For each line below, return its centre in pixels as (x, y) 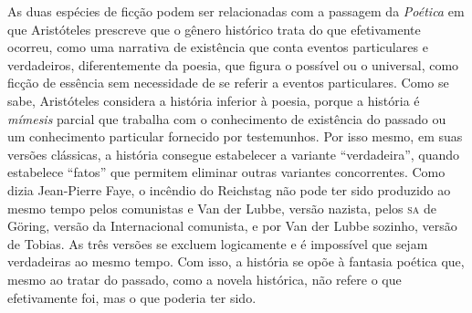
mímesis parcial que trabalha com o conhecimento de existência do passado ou (227, 118)
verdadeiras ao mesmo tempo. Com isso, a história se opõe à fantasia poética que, (236, 261)
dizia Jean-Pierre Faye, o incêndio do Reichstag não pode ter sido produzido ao (229, 189)
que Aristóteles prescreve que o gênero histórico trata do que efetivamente (214, 29)
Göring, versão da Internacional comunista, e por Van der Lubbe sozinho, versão (232, 226)
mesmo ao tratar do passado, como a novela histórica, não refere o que (205, 279)
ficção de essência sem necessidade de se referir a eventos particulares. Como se (228, 83)
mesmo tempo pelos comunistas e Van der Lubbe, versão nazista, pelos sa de (222, 208)
